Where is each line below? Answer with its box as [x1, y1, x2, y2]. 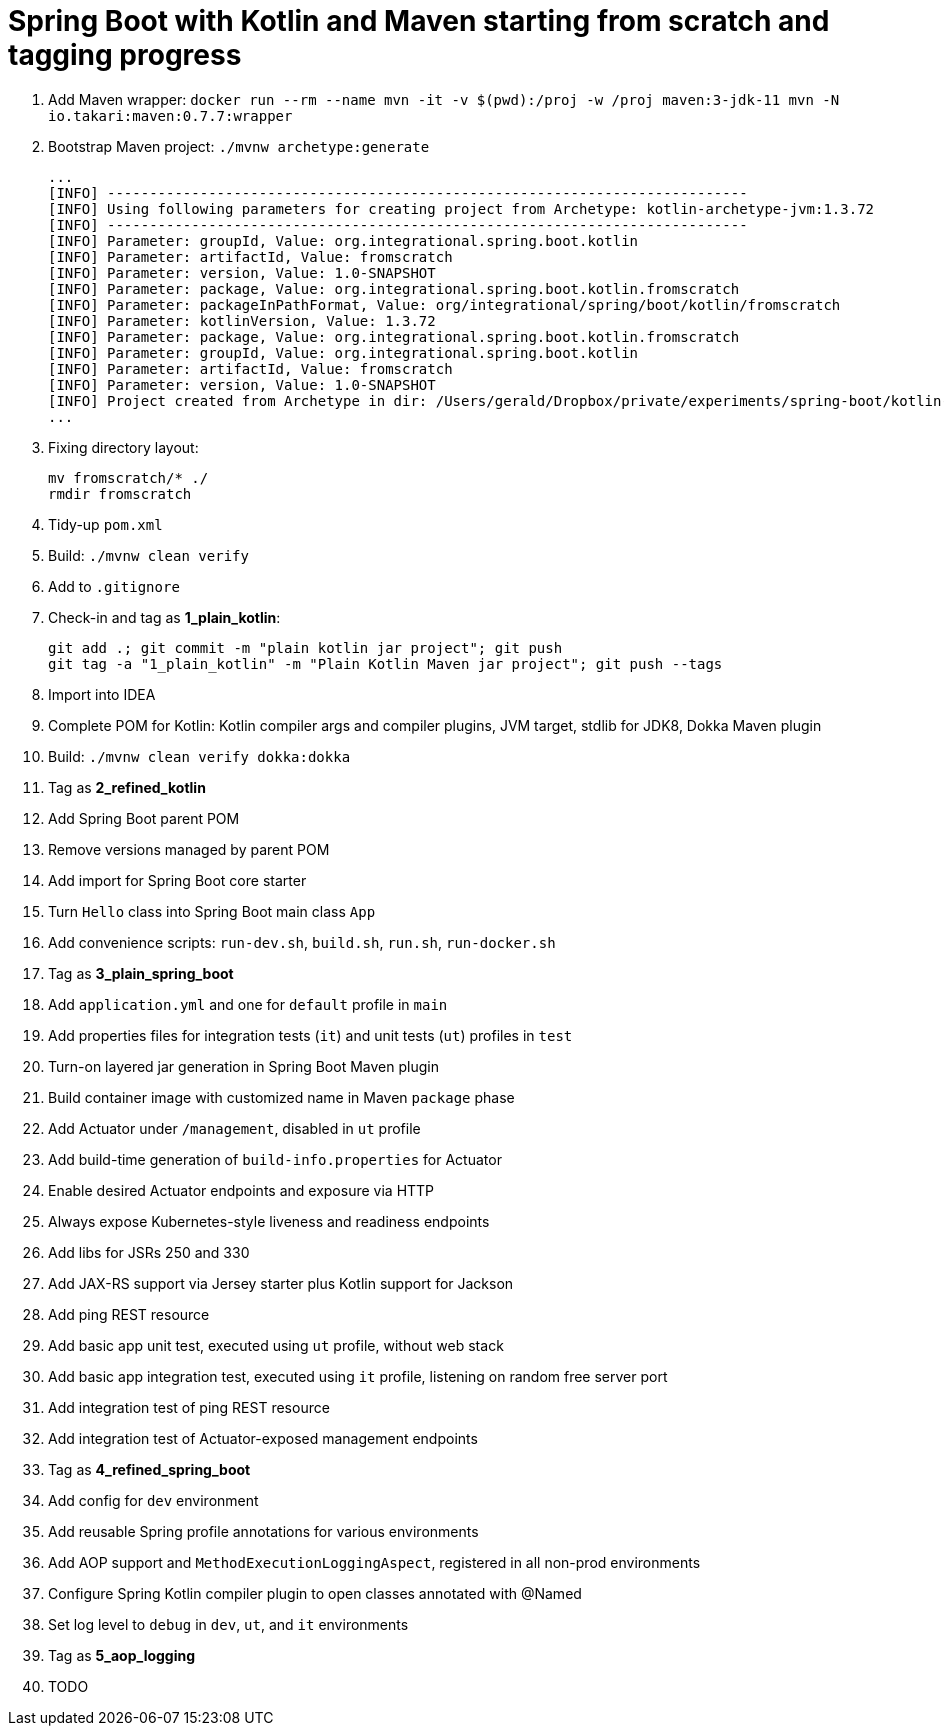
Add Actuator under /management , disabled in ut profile [48, 1119, 421, 1137]
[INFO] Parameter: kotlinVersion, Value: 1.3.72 [48, 312, 436, 329]
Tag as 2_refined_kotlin [48, 778, 206, 796]
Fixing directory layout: [48, 438, 199, 456]
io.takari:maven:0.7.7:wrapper [48, 107, 293, 124]
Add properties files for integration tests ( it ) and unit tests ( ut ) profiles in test [48, 1026, 573, 1044]
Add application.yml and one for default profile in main [48, 995, 448, 1013]
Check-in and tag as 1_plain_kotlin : [48, 608, 281, 626]
